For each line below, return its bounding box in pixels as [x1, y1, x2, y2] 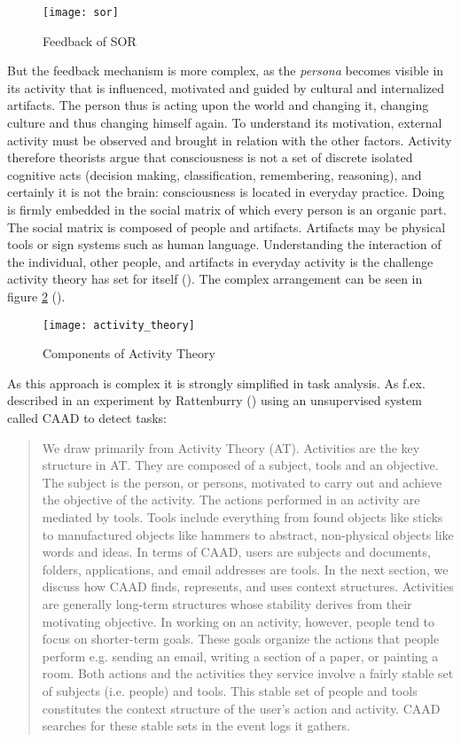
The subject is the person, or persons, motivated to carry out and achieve [42, 473, 442, 491]
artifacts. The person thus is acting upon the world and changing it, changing [7, 96, 429, 114]
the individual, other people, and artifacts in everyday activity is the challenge [7, 252, 434, 270]
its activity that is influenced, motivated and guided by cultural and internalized [7, 78, 445, 97]
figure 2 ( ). [7, 286, 66, 305]
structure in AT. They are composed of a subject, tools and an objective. [42, 456, 439, 474]
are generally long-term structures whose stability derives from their [42, 594, 412, 613]
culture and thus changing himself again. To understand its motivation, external [7, 113, 442, 132]
